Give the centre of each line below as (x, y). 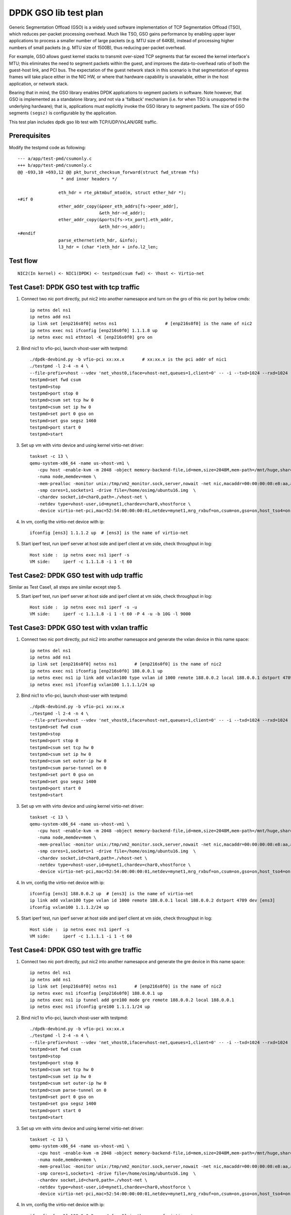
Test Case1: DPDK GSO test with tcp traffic (74, 287)
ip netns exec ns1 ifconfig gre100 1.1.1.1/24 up (90, 1007)
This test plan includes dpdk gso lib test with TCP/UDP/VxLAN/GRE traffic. (83, 122)
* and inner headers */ (89, 179)
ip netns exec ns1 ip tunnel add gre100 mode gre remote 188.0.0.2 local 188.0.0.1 (132, 1000)
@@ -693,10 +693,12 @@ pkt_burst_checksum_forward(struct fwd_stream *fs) (108, 172)
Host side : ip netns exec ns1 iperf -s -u (84, 607)
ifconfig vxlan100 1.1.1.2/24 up (69, 907)
